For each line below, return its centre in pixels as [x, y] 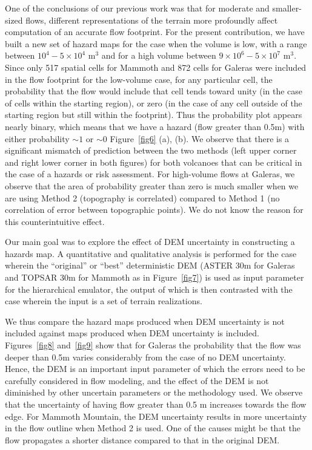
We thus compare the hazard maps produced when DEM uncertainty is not [145, 321]
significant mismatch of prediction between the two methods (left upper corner [151, 150]
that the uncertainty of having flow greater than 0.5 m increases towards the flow [156, 404]
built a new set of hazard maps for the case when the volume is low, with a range [156, 43]
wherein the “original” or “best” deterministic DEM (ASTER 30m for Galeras [150, 265]
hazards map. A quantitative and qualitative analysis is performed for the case [151, 253]
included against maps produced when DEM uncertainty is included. [132, 333]
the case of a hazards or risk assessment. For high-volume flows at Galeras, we [150, 174]
